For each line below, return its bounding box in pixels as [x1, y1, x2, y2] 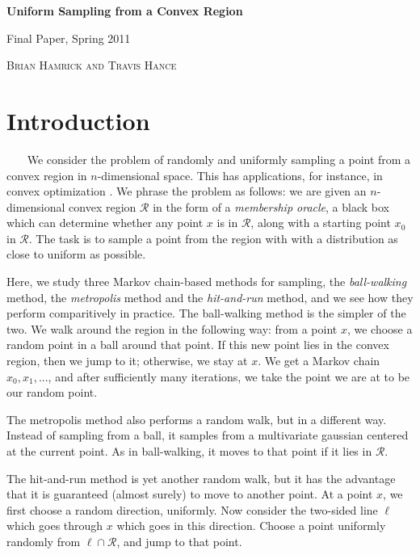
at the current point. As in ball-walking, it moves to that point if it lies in [6, 443, 372, 459]
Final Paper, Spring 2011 [6, 29, 131, 46]
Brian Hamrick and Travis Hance [6, 57, 177, 74]
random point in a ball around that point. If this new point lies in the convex [6, 336, 389, 353]
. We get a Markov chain [258, 352, 380, 369]
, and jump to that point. [116, 532, 242, 549]
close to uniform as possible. [6, 246, 146, 263]
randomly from [6, 532, 81, 549]
